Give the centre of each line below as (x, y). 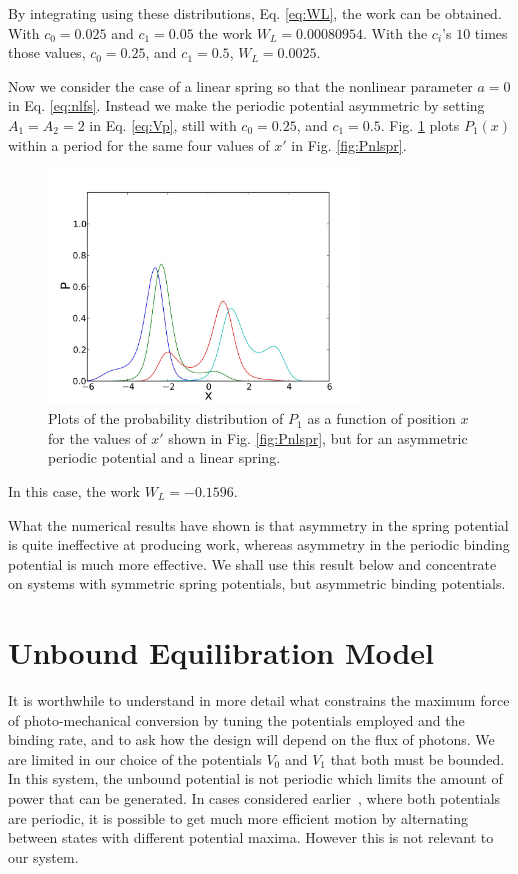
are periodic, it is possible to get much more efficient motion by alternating (238, 817)
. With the (395, 32)
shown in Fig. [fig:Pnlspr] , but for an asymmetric (318, 437)
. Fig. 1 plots (420, 124)
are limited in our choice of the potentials (135, 758)
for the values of (97, 437)
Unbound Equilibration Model (221, 652)
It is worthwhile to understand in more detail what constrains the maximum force (259, 700)
